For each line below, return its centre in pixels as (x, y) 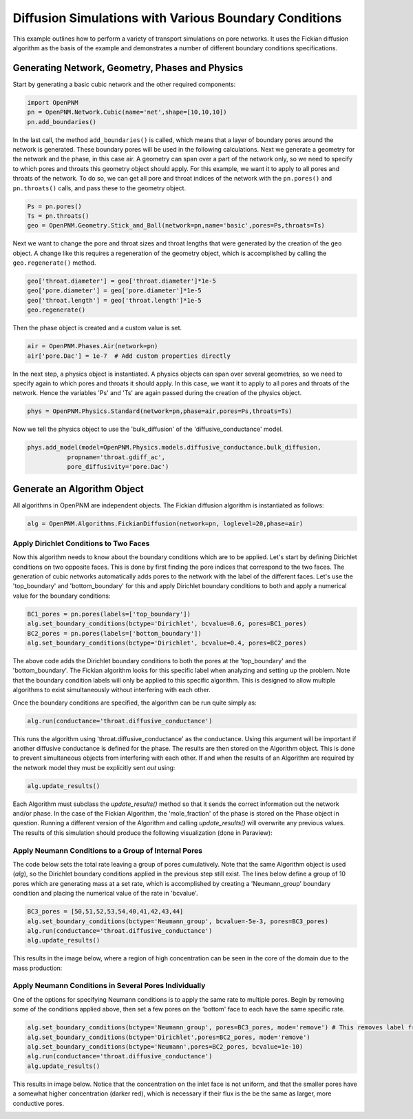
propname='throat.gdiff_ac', (116, 457)
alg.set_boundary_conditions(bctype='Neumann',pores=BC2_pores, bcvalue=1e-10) (165, 1047)
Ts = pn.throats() (58, 216)
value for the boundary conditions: (62, 596)
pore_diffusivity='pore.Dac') (118, 467)
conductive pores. (39, 1103)
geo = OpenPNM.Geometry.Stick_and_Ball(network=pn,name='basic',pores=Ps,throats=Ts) (176, 225)
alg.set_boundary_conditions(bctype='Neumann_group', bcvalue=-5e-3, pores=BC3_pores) (178, 921)
